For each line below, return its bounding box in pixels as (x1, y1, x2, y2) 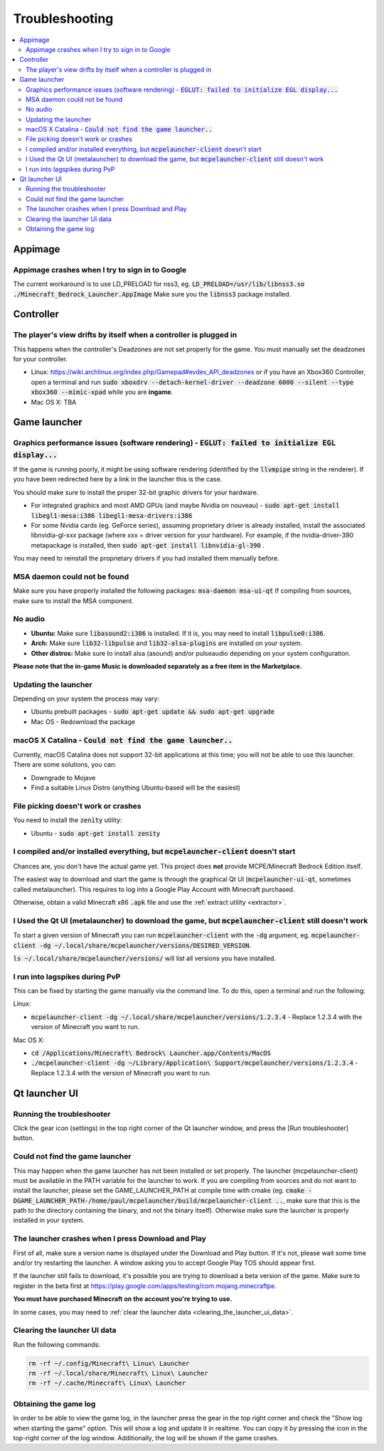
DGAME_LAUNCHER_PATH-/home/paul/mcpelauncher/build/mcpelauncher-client (13, 1196, 272, 1205)
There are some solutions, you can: (13, 760, 117, 769)
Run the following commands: (13, 1340, 101, 1349)
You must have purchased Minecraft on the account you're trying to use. (13, 1295, 233, 1303)
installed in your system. (13, 1216, 85, 1225)
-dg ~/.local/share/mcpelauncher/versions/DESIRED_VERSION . (39, 941, 252, 950)
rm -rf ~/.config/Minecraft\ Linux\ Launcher (28, 1359, 190, 1367)
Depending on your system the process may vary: (13, 694, 160, 703)
